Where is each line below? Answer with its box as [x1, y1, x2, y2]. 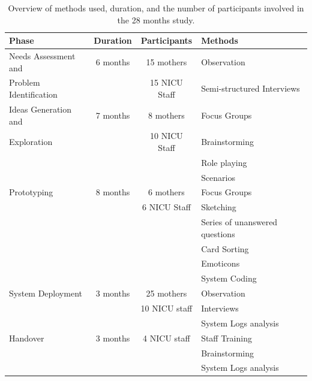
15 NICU [150, 76, 183, 89]
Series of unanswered [201, 216, 278, 228]
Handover [9, 331, 44, 344]
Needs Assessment [9, 50, 76, 62]
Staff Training [201, 331, 252, 344]
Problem [9, 76, 40, 89]
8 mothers [148, 108, 185, 121]
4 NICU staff [143, 331, 190, 344]
